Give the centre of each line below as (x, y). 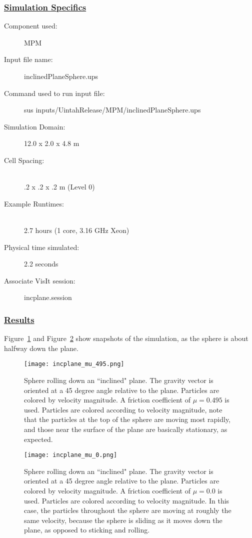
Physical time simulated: (42, 247)
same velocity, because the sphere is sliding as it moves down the (123, 520)
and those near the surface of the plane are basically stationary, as (126, 429)
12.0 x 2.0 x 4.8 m (52, 143)
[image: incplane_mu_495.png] (74, 364)
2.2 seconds (41, 264)
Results (19, 319)
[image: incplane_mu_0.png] (71, 455)
